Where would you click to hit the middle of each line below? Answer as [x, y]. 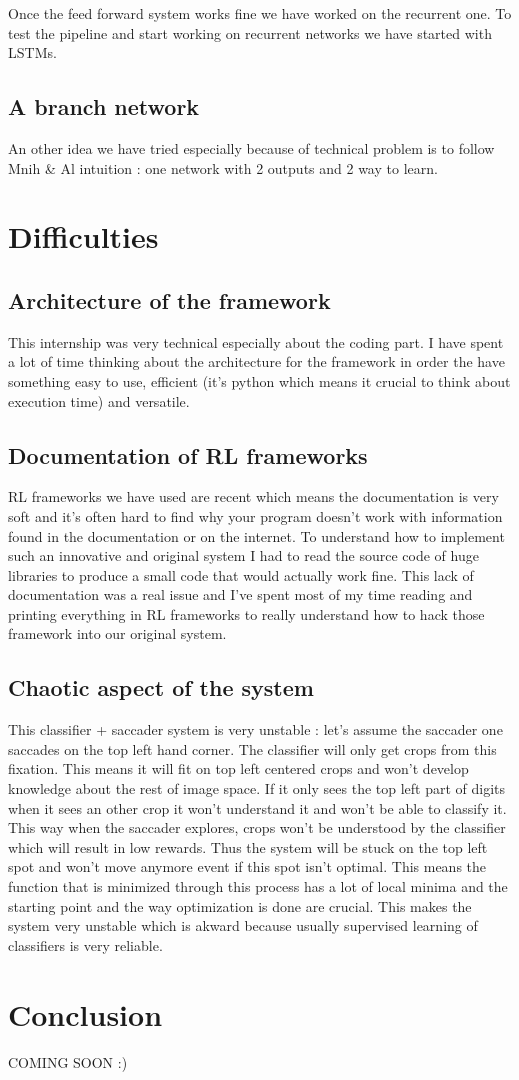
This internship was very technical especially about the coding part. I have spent [256, 341]
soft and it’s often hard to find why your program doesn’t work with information [255, 515]
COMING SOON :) [68, 1061]
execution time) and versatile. [99, 400]
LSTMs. [32, 52]
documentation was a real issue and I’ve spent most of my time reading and [240, 594]
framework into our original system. [117, 633]
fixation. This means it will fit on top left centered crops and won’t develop [238, 768]
